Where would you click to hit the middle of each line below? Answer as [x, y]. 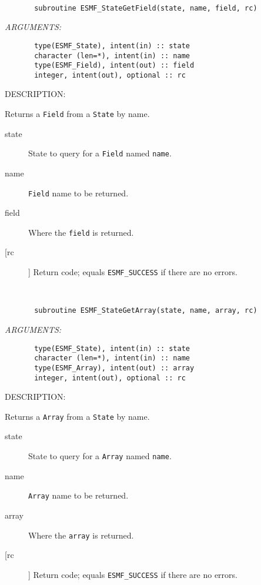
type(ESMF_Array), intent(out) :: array [114, 368]
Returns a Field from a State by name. [77, 114]
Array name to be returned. [78, 495]
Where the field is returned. [81, 232]
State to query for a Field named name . [100, 153]
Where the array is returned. [81, 535]
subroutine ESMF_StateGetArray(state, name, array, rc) [146, 311]
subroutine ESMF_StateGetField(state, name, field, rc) [146, 8]
